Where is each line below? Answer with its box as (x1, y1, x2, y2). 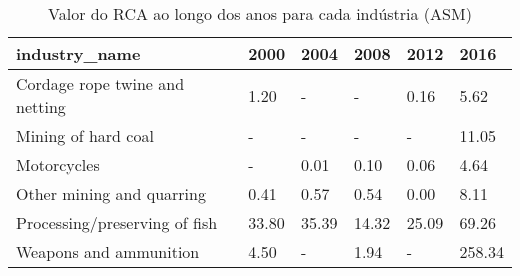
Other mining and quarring (16, 182, 206, 205)
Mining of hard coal (16, 124, 154, 147)
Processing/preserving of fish (16, 211, 218, 234)
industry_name (16, 42, 141, 65)
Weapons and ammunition (16, 240, 200, 263)
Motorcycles (16, 153, 100, 176)
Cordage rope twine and (16, 72, 185, 95)
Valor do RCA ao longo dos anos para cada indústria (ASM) (48, 2, 472, 25)
